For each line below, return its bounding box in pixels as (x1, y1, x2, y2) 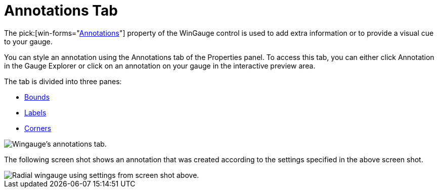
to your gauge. (4, 37, 53, 46)
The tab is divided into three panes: (4, 77, 122, 86)
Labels (24, 108, 47, 117)
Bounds (24, 92, 50, 101)
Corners (24, 123, 52, 133)
